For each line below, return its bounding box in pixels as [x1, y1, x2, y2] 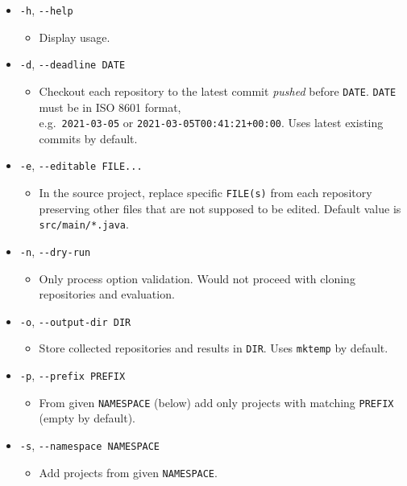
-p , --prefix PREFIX [19, 367, 126, 384]
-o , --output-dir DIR [19, 312, 131, 329]
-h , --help [19, 2, 73, 18]
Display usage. [39, 28, 110, 45]
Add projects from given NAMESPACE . [39, 463, 218, 480]
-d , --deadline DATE [19, 56, 126, 72]
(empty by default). [39, 410, 135, 426]
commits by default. [39, 130, 138, 146]
